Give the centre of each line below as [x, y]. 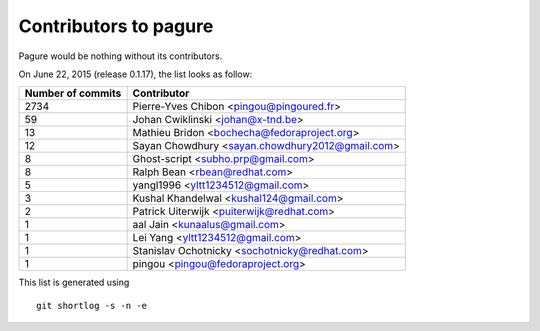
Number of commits [73, 93]
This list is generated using [74, 282]
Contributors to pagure [116, 26]
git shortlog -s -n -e [92, 305]
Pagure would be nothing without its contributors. [120, 56]
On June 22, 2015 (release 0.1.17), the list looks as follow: [135, 74]
